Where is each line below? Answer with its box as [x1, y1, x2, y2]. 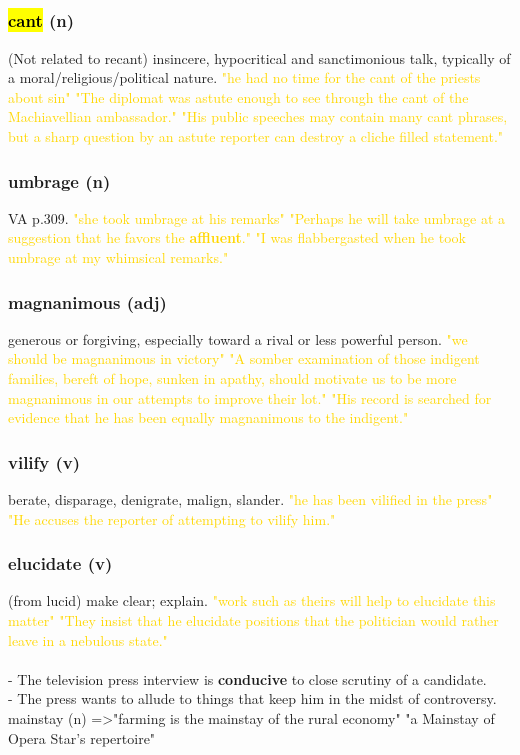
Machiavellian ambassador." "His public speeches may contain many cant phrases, [8, 106, 508, 127]
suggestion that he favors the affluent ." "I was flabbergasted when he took [8, 227, 466, 248]
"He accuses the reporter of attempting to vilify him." [8, 508, 336, 529]
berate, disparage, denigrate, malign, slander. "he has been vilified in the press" [8, 489, 493, 510]
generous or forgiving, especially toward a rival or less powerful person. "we [8, 328, 468, 349]
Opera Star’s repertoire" [8, 727, 156, 748]
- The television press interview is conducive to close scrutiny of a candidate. [8, 668, 487, 689]
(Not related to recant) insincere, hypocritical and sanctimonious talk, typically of [8, 47, 511, 68]
